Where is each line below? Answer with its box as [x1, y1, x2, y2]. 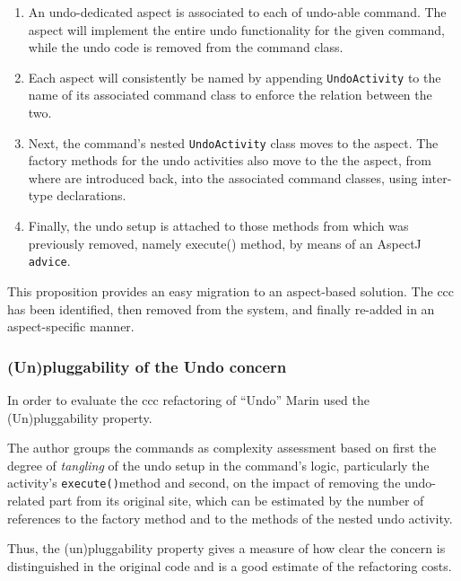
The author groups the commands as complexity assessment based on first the [7, 438, 437, 457]
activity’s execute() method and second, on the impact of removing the [7, 473, 401, 492]
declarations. [57, 186, 126, 205]
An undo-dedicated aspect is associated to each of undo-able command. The [28, 3, 447, 21]
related [7, 490, 46, 509]
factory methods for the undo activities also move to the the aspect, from [28, 151, 431, 170]
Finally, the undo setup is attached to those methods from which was [28, 216, 409, 235]
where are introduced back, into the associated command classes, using [28, 168, 418, 187]
